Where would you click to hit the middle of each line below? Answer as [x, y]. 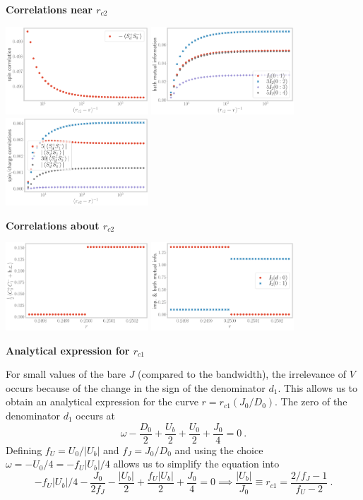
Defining [24, 450]
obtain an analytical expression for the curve [102, 401]
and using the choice [219, 450]
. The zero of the [311, 401]
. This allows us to [318, 387]
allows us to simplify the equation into [196, 464]
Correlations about [53, 225]
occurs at [96, 415]
